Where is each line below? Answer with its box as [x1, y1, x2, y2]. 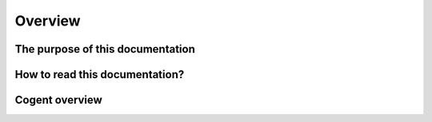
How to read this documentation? [14, 68, 185, 81]
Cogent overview [14, 93, 103, 107]
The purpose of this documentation [14, 42, 196, 56]
